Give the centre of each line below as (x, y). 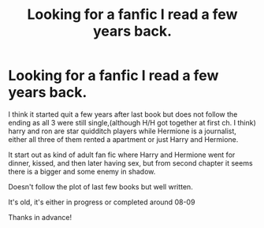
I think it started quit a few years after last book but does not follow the (123, 114)
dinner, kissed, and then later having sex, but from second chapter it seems (131, 163)
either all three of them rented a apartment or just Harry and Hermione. (123, 139)
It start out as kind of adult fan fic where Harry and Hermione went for (122, 155)
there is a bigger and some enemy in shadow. (82, 171)
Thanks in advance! (40, 217)
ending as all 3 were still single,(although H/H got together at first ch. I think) (132, 122)
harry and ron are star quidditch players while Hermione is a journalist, (122, 131)
